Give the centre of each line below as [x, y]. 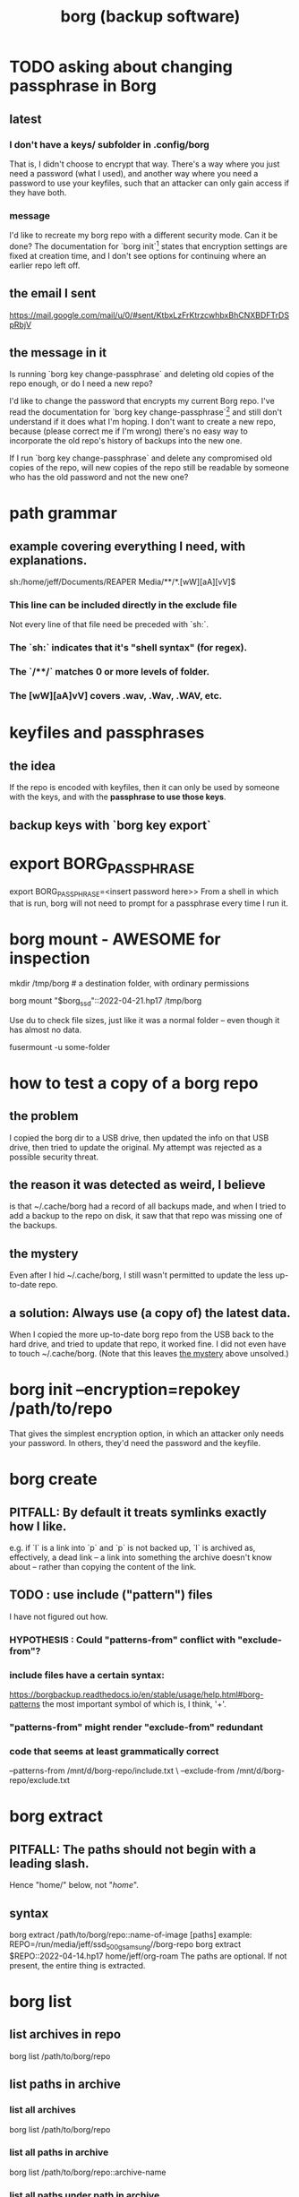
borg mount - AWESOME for [115, 939]
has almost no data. [46, 1030]
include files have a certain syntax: [87, 1675]
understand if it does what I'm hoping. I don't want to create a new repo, [142, 422]
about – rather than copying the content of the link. [103, 1567]
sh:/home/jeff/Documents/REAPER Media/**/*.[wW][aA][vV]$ [123, 582]
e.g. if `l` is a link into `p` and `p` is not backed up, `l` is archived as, [132, 1548]
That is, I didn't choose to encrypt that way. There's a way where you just [145, 164]
